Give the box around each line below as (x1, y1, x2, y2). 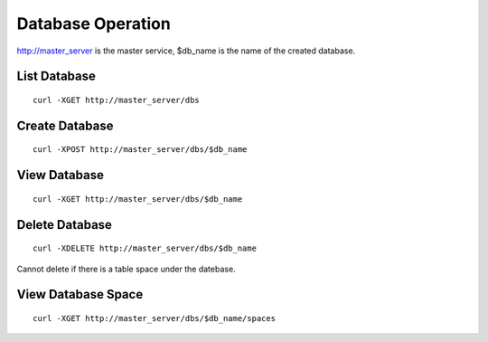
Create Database (16, 118, 114, 133)
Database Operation (16, 14, 171, 33)
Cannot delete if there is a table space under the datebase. (16, 263, 236, 274)
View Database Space (16, 287, 144, 302)
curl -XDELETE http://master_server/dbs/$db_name (33, 243, 258, 253)
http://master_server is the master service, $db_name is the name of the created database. (16, 45, 356, 56)
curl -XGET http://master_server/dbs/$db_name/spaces (33, 313, 276, 323)
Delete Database (16, 217, 113, 233)
